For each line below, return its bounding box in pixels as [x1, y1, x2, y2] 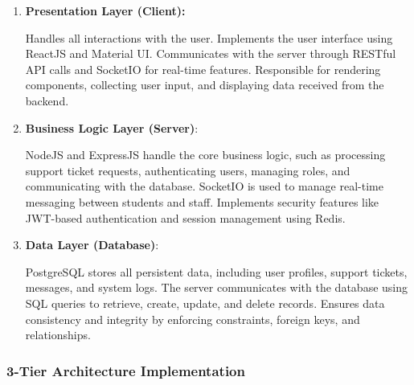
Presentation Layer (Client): [25, 2, 186, 18]
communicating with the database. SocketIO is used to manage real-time [25, 178, 383, 195]
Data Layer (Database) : [25, 236, 159, 253]
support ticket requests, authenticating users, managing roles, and [25, 162, 350, 178]
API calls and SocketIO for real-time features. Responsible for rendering [25, 60, 381, 77]
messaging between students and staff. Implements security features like [25, 193, 379, 210]
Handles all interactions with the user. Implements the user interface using [25, 29, 393, 46]
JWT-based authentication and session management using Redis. [25, 209, 346, 226]
